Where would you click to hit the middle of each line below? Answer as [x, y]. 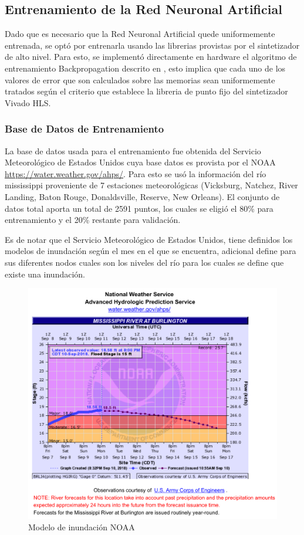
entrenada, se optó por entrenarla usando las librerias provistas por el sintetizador [152, 45]
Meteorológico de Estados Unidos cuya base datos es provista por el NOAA [140, 162]
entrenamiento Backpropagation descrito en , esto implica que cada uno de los [145, 68]
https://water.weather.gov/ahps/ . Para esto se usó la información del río [136, 173]
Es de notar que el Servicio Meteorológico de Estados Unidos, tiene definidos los [149, 239]
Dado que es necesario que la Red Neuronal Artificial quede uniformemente [140, 34]
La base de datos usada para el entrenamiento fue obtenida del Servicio [133, 150]
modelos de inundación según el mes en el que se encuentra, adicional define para [151, 251]
